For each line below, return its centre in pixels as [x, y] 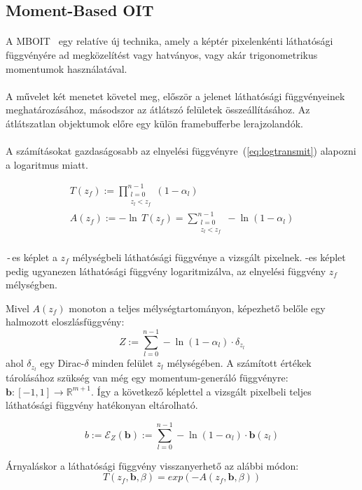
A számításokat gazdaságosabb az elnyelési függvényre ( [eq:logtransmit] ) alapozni [181, 151]
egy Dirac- [62, 363]
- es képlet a [32, 257]
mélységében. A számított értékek [239, 363]
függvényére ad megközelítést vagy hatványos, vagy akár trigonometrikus [162, 54]
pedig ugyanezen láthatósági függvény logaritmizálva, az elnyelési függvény [166, 271]
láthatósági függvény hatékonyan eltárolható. [102, 405]
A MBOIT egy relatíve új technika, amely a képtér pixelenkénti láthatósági [169, 41]
